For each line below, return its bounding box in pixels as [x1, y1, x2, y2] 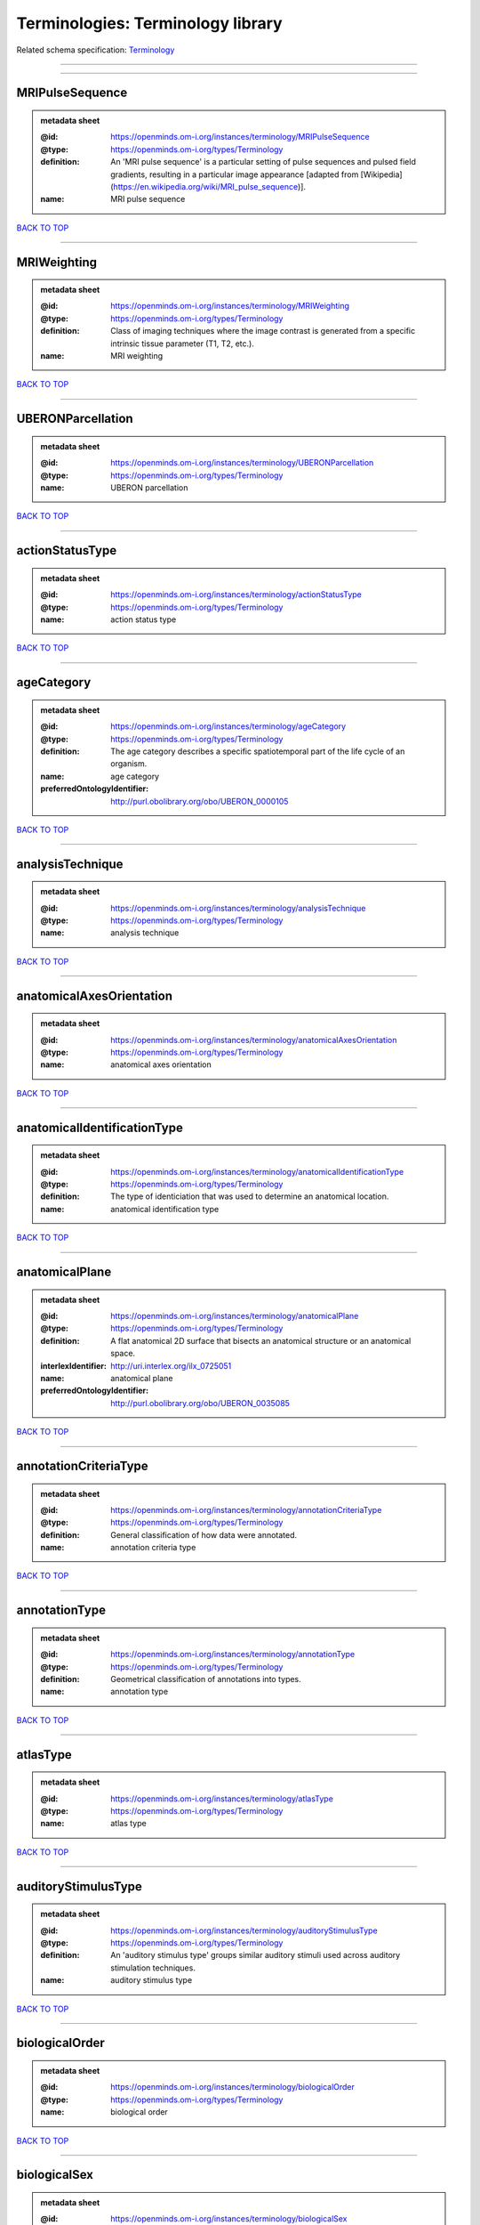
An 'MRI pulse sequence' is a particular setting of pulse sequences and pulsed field [110, 157, 417, 167]
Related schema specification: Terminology [16, 44, 175, 55]
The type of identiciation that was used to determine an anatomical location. [110, 1191, 389, 1201]
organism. [110, 758, 148, 769]
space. [110, 1348, 136, 1359]
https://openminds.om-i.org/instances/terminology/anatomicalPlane [110, 1311, 359, 1321]
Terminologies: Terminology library [16, 13, 284, 33]
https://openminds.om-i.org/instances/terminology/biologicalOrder [110, 2082, 356, 2092]
